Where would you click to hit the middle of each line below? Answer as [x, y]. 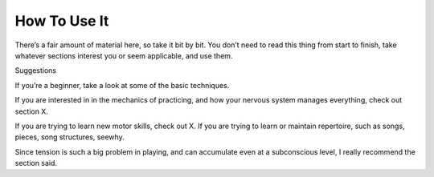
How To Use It [62, 21]
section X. [31, 111]
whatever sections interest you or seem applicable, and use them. [124, 55]
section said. [36, 163]
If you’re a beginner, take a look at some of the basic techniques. [122, 85]
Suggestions [36, 70]
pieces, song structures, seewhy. [70, 137]
